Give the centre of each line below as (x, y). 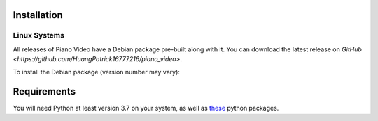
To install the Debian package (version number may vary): (96, 72)
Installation (38, 15)
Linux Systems (38, 35)
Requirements (44, 91)
